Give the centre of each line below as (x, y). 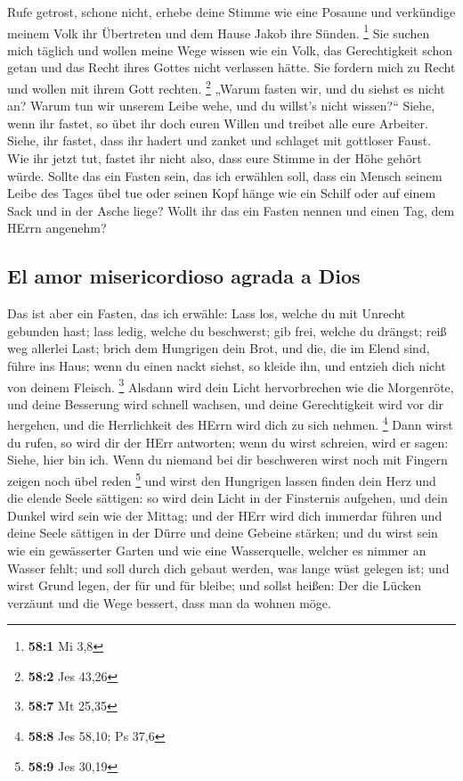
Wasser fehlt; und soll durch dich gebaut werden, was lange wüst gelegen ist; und (228, 567)
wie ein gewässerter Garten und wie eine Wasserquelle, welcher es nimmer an (217, 550)
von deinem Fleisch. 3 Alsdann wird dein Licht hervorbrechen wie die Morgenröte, (231, 385)
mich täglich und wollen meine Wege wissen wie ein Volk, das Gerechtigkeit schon (230, 49)
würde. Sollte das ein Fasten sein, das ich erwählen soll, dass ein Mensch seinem (225, 175)
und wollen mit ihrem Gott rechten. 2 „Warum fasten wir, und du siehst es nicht (226, 87)
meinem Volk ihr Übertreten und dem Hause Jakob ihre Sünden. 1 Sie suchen (219, 31)
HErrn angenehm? (57, 228)
